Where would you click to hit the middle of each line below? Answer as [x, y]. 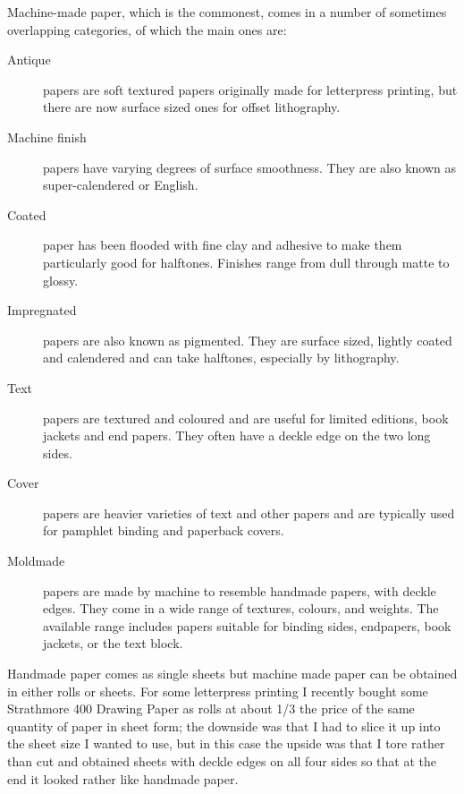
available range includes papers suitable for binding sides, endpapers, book [247, 625]
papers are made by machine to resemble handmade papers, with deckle [240, 590]
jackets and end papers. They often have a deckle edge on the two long [237, 435]
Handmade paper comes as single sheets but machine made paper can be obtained [232, 674]
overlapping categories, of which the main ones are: [147, 29]
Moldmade [36, 561]
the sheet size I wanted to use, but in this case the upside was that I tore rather [226, 743]
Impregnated [42, 310]
